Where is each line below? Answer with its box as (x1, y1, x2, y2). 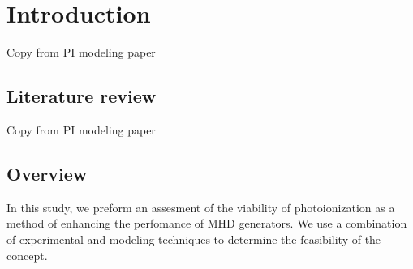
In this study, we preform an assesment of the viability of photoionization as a (6, 199, 395, 216)
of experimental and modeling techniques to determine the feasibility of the (6, 230, 381, 247)
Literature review (6, 83, 157, 109)
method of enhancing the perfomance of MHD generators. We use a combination (6, 215, 407, 232)
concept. (6, 246, 48, 263)
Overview (6, 160, 88, 186)
